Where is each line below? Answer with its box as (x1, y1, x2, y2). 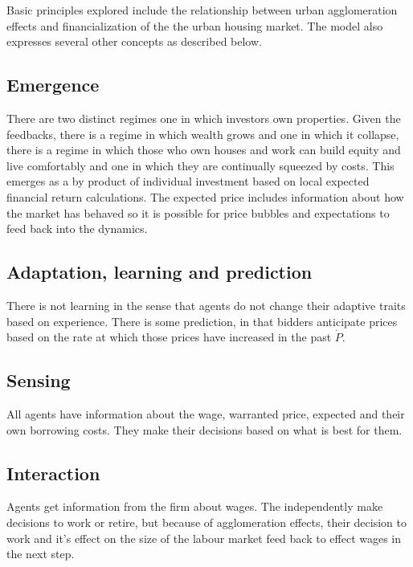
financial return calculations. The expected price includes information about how (6, 188, 404, 205)
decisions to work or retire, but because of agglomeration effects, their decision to (6, 513, 407, 530)
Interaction (6, 460, 100, 485)
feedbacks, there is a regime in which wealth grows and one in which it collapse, (6, 125, 399, 142)
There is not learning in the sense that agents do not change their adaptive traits (6, 296, 406, 313)
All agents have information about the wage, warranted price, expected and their (6, 405, 405, 422)
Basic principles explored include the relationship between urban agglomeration (6, 2, 398, 18)
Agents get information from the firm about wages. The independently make (6, 498, 383, 515)
